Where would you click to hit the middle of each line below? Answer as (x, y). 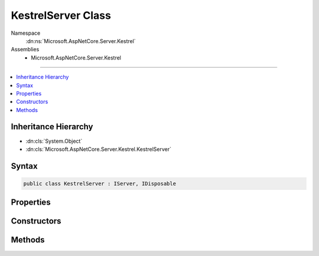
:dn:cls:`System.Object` (54, 141)
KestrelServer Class (61, 15)
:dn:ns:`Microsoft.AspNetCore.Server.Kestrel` (81, 41)
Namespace (26, 33)
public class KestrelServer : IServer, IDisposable (100, 183)
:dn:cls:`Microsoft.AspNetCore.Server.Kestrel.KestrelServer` (98, 149)
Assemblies (25, 50)
